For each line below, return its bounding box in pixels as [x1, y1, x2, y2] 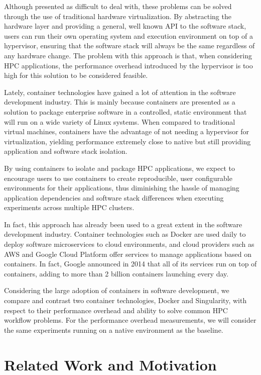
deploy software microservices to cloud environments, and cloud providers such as [4, 239, 254, 249]
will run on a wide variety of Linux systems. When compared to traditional [4, 116, 235, 127]
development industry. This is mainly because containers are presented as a [4, 97, 235, 107]
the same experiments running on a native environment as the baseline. [4, 324, 223, 335]
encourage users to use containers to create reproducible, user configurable [4, 172, 232, 183]
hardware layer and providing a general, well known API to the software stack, [4, 21, 246, 31]
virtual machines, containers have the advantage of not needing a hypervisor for [4, 126, 249, 137]
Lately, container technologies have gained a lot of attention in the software [4, 86, 236, 97]
